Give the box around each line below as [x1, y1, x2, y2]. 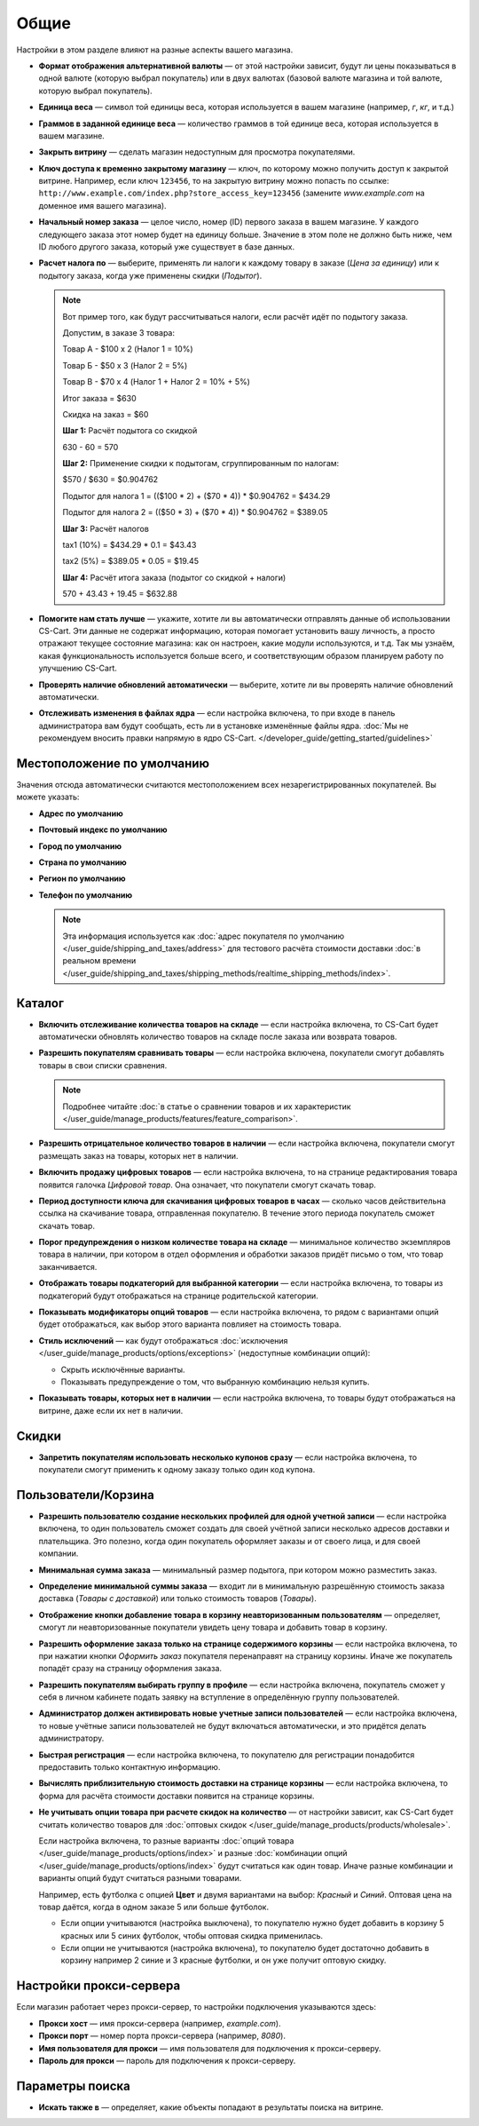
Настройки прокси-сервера [16, 1979, 181, 1994]
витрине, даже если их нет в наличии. [38, 1405, 184, 1416]
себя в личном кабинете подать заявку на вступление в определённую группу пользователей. [38, 1692, 400, 1702]
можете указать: [16, 791, 80, 803]
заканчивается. [38, 1261, 98, 1272]
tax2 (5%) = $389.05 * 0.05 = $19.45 [62, 556, 200, 567]
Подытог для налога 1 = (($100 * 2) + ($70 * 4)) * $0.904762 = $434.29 [62, 490, 331, 501]
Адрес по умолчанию [38, 808, 123, 819]
